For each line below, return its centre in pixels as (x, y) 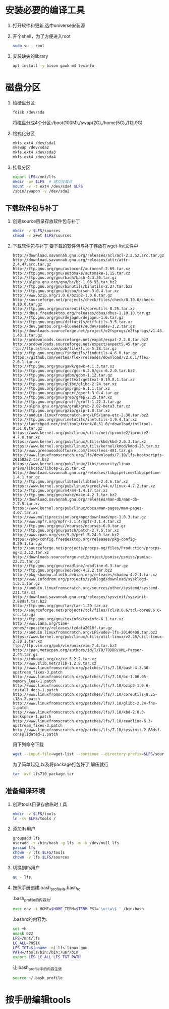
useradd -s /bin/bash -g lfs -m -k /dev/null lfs (66, 843)
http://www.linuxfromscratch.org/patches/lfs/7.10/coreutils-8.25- (85, 695)
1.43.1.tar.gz (27, 335)
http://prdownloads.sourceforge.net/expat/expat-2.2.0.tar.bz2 (80, 340)
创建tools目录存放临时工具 (40, 804)
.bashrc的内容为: (30, 919)
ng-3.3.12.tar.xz (31, 553)
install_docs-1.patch (35, 690)
